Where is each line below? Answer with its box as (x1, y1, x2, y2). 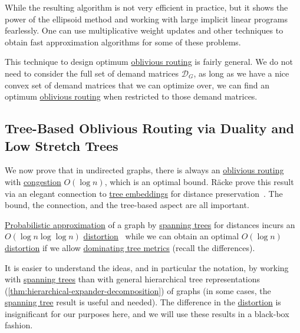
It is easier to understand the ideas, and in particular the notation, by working (5, 261, 289, 273)
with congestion (5, 175, 61, 187)
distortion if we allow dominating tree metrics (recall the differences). (5, 241, 255, 253)
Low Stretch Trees (5, 136, 118, 154)
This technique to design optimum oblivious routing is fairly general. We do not (5, 55, 293, 68)
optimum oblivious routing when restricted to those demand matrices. (5, 90, 258, 103)
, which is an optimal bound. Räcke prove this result (104, 175, 294, 187)
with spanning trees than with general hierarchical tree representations (5, 273, 261, 285)
